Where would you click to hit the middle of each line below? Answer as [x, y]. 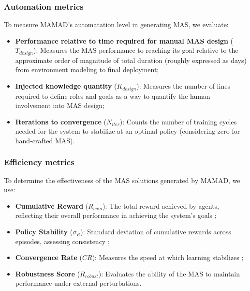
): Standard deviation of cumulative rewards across [156, 232]
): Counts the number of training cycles [178, 121]
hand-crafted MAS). [45, 140]
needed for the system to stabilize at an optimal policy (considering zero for [128, 131]
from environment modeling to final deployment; [87, 69]
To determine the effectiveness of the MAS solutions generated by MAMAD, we [122, 180]
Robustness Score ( [48, 273]
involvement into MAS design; [60, 105]
